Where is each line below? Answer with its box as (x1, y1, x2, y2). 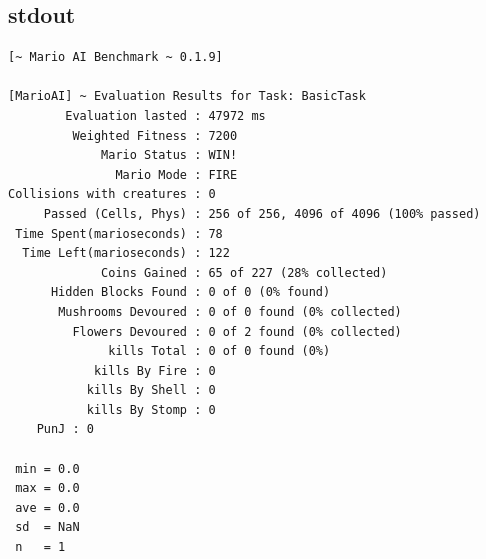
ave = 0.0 (15, 500, 80, 515)
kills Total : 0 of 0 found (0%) (108, 344, 331, 359)
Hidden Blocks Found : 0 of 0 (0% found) (50, 285, 331, 300)
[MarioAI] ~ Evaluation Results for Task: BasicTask (8, 89, 366, 104)
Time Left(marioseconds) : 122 (22, 246, 230, 261)
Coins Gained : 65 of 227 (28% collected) (101, 265, 388, 280)
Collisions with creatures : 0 (8, 187, 216, 202)
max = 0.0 (15, 481, 80, 496)
